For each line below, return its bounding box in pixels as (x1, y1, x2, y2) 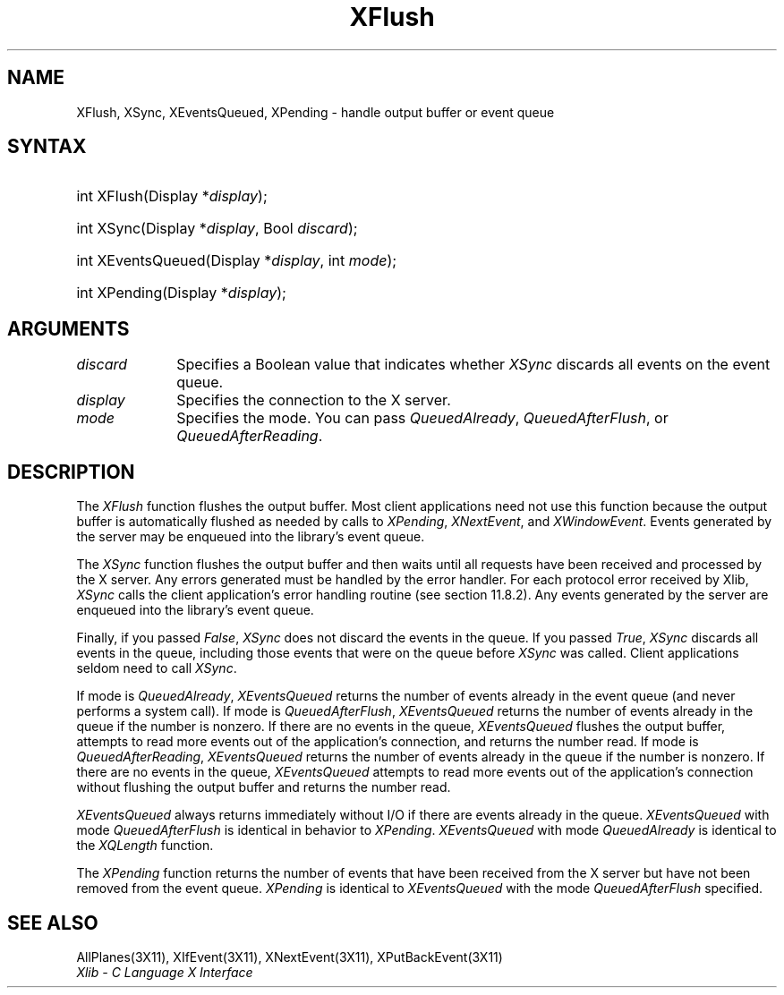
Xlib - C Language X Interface (76, 964, 253, 980)
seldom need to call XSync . (76, 660, 237, 676)
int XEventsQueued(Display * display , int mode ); (76, 251, 397, 270)
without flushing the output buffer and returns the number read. (76, 779, 451, 795)
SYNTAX (7, 135, 87, 158)
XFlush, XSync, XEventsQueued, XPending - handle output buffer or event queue (76, 104, 555, 120)
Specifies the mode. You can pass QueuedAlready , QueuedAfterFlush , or (176, 409, 669, 428)
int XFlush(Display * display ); (76, 187, 268, 206)
